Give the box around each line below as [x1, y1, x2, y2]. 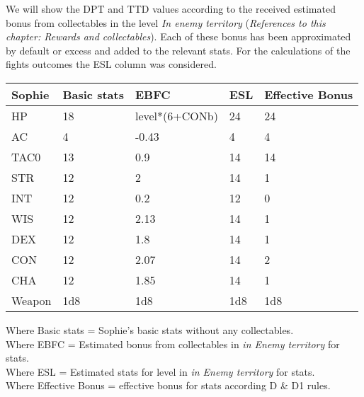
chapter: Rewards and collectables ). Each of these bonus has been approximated [6, 29, 351, 44]
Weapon [11, 292, 52, 309]
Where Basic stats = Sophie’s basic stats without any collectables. [6, 322, 294, 337]
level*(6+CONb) [135, 107, 218, 124]
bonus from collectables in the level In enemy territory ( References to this [6, 15, 326, 30]
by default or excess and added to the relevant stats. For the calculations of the [6, 42, 351, 57]
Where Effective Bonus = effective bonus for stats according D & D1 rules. [6, 378, 331, 393]
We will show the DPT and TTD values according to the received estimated [6, 1, 336, 16]
